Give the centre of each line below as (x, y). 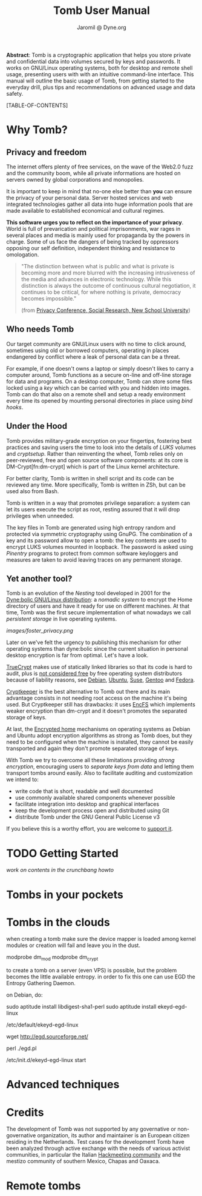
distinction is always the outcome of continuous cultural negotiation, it (108, 285)
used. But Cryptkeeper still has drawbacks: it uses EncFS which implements (101, 705)
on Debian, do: (24, 995)
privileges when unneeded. (40, 516)
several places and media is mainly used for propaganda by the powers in (98, 235)
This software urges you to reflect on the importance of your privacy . (95, 222)
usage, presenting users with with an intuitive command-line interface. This (100, 74)
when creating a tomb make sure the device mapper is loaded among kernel (101, 939)
